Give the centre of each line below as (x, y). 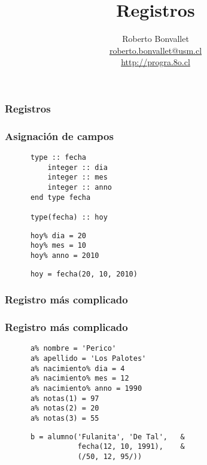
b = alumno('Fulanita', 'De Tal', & (107, 437)
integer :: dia (77, 167)
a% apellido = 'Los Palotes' (88, 358)
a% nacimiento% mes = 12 (80, 379)
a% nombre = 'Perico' (73, 349)
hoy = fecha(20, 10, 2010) (84, 274)
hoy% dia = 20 (58, 235)
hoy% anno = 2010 (65, 255)
